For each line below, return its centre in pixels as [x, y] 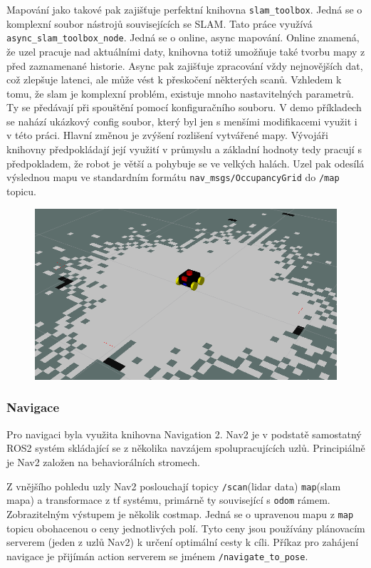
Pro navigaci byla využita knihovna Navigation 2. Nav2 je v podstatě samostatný [184, 434]
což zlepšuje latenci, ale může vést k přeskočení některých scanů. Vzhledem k [174, 79]
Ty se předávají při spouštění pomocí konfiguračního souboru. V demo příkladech [184, 107]
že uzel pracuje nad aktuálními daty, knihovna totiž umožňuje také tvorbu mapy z [186, 51]
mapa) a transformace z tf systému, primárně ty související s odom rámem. [168, 500]
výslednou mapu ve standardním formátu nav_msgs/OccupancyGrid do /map [173, 177]
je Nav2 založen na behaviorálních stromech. [103, 461]
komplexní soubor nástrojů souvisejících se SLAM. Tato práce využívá [160, 23]
